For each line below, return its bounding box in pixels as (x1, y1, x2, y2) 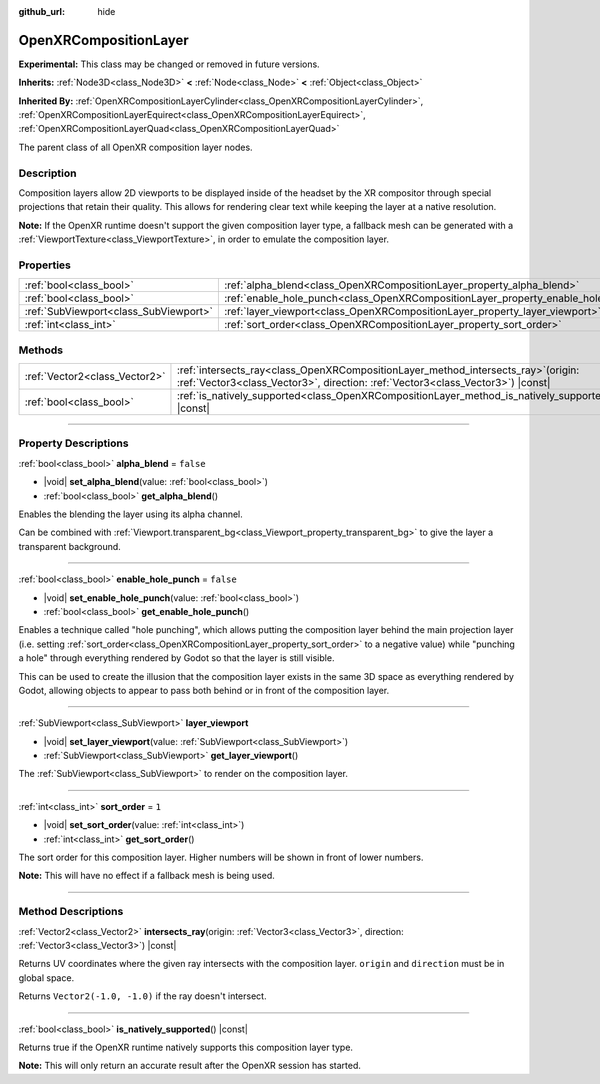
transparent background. (18, 540, 122, 552)
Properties (18, 258, 72, 272)
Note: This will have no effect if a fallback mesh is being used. (18, 870, 275, 882)
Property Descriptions (18, 436, 129, 450)
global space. (18, 971, 75, 984)
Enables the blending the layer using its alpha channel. (18, 508, 244, 520)
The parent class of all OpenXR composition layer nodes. (18, 141, 254, 153)
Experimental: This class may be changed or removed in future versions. (18, 58, 320, 70)
